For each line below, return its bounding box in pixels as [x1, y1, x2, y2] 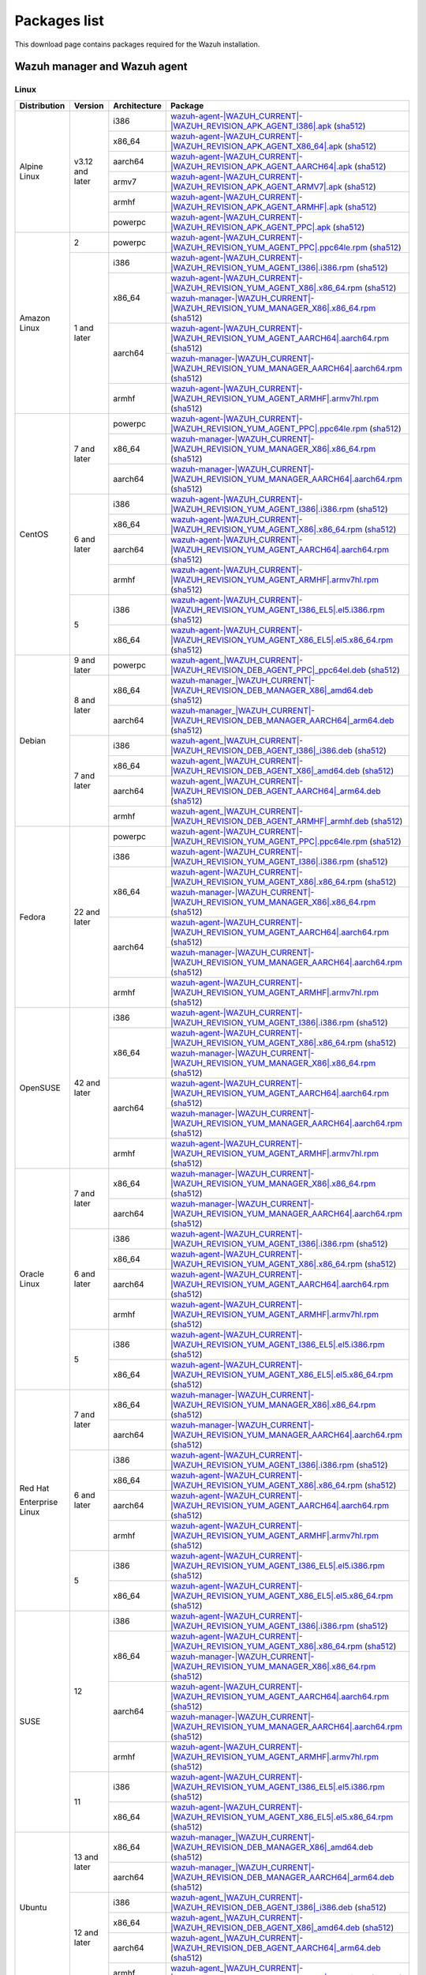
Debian [19, 735, 47, 746]
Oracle [19, 1269, 45, 1280]
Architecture [113, 100, 162, 111]
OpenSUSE [19, 1082, 61, 1093]
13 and [73, 1852, 99, 1863]
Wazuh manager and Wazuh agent [14, 60, 188, 73]
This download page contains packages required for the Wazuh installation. [14, 39, 260, 49]
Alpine [19, 161, 43, 172]
